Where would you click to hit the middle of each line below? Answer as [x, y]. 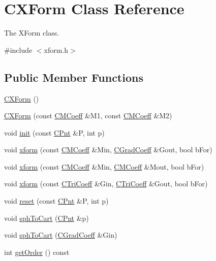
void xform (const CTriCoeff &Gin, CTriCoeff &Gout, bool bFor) [106, 184]
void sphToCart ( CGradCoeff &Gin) [61, 235]
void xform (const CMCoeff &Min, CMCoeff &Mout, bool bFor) [104, 166]
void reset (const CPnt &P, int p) [56, 201]
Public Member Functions [74, 77]
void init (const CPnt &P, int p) [54, 132]
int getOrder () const [37, 252]
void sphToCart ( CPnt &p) [47, 218]
